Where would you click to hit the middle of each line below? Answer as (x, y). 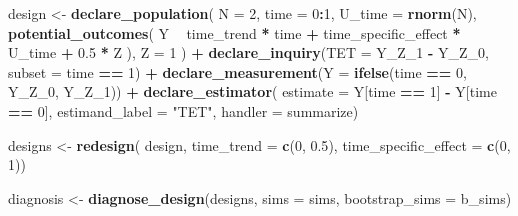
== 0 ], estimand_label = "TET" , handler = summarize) (183, 110)
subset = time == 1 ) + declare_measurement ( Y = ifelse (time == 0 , (237, 71)
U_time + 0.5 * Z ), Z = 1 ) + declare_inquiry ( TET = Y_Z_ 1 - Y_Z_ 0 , (248, 52)
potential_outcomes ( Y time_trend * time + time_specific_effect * (234, 32)
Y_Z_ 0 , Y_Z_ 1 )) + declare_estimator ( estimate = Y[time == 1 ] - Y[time (252, 91)
